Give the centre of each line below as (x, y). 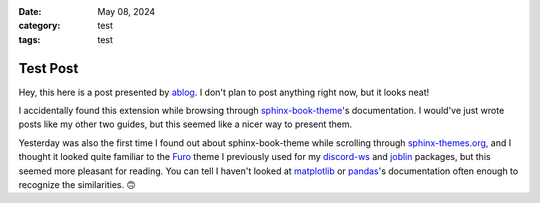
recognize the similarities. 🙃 (77, 185)
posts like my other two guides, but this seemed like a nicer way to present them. (185, 124)
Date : (30, 11)
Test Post (48, 68)
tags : (29, 39)
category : (39, 26)
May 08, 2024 (126, 11)
